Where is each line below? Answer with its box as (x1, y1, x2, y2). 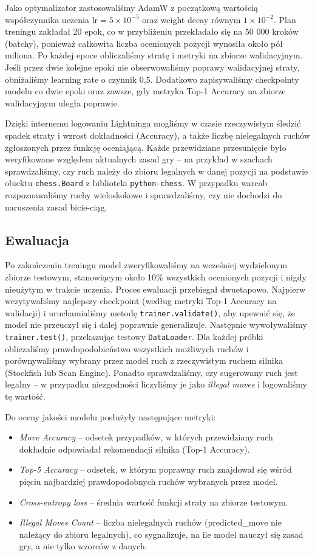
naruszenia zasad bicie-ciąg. (5, 200, 107, 213)
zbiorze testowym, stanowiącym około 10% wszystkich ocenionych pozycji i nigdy (5, 270, 307, 283)
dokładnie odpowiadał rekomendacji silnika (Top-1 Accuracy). (19, 442, 250, 455)
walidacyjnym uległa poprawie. (5, 96, 120, 109)
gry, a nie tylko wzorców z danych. (19, 540, 147, 552)
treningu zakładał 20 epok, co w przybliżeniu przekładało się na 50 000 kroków (5, 25, 299, 38)
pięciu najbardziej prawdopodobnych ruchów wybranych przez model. (19, 474, 278, 487)
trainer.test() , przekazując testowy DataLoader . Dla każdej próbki (5, 330, 263, 342)
